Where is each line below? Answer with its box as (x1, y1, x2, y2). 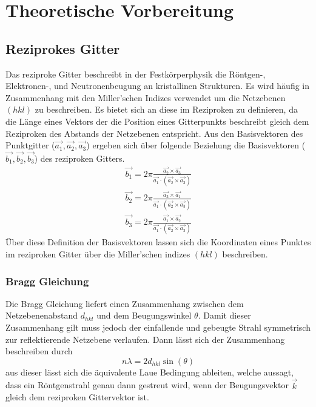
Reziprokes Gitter (5, 39, 120, 58)
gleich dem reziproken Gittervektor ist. (5, 391, 149, 403)
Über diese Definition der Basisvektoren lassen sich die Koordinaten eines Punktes (5, 236, 311, 248)
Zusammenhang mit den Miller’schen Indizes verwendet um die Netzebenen (5, 91, 286, 104)
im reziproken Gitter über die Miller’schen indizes (5, 248, 190, 260)
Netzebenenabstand (5, 309, 78, 322)
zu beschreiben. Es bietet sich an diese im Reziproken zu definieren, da (35, 103, 298, 116)
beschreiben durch (5, 345, 73, 357)
